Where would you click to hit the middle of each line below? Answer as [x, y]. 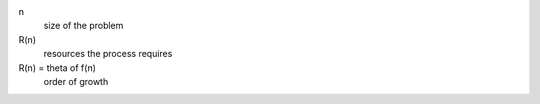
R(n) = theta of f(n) [57, 67]
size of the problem [83, 26]
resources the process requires [108, 54]
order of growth [76, 81]
